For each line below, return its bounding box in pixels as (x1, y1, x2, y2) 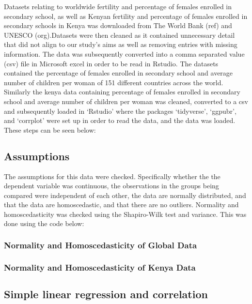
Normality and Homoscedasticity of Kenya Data (4, 261, 196, 273)
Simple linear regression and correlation (4, 287, 208, 302)
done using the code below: (4, 218, 84, 228)
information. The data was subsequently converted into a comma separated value (4, 48, 245, 59)
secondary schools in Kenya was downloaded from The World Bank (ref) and (4, 20, 232, 30)
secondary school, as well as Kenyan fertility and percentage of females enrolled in (4, 11, 248, 21)
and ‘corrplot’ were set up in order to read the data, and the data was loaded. (4, 115, 236, 125)
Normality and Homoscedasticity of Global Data (4, 239, 197, 251)
